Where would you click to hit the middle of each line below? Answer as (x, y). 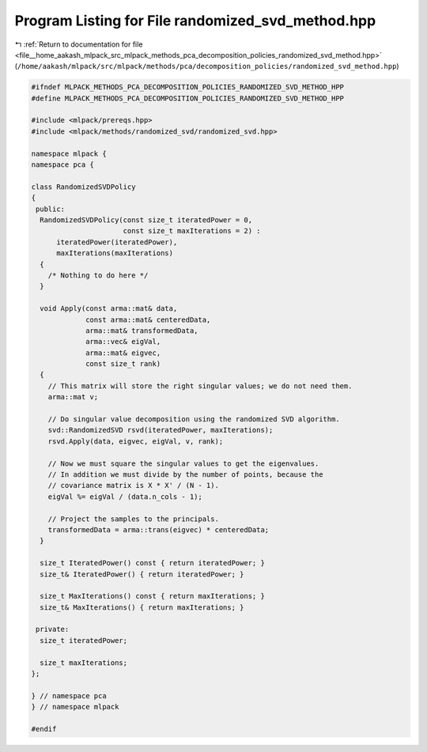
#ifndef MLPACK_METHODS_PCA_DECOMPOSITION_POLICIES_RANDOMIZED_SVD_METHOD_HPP (187, 87)
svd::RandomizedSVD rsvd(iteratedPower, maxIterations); (161, 430)
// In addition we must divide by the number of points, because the (185, 474)
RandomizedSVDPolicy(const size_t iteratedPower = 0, (146, 220)
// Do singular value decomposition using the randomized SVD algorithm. (194, 419)
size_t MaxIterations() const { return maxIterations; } (152, 596)
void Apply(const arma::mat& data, (109, 309)
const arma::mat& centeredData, (148, 319)
